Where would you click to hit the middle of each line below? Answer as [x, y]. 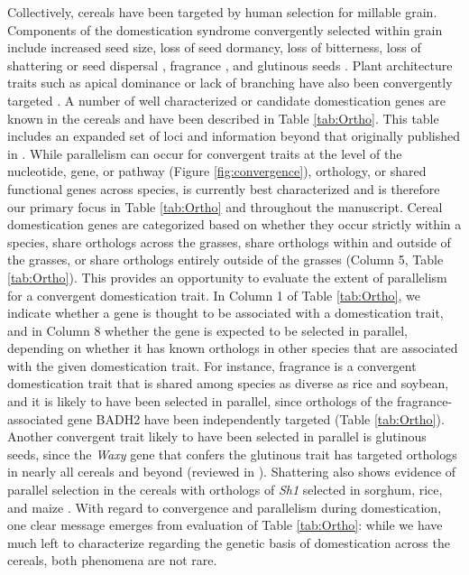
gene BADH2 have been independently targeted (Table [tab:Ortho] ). [256, 418]
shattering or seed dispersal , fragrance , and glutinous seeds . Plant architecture [230, 65]
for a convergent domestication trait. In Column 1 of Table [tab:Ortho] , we [214, 295]
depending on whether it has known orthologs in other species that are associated [233, 348]
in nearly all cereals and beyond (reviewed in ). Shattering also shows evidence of [232, 472]
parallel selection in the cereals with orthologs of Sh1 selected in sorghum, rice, [225, 490]
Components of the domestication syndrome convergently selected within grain [225, 29]
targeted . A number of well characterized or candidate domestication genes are [227, 100]
